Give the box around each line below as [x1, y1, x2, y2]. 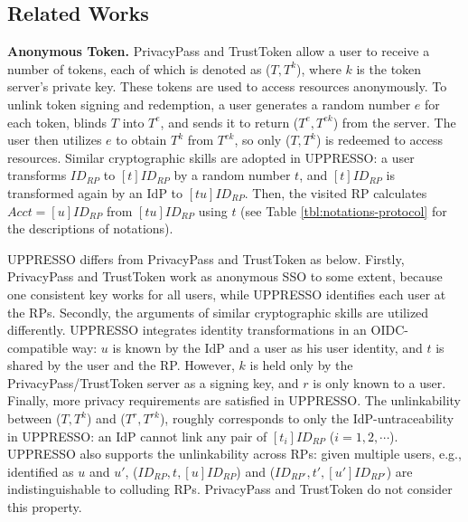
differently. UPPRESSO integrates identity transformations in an [7, 320, 367, 339]
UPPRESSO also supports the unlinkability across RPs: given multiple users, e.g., [7, 444, 462, 463]
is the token [356, 59, 422, 78]
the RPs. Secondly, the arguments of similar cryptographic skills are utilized [7, 302, 429, 321]
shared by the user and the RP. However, [7, 356, 235, 375]
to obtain [116, 130, 167, 149]
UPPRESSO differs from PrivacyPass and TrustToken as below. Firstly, [7, 249, 405, 268]
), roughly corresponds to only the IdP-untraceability [159, 409, 454, 428]
